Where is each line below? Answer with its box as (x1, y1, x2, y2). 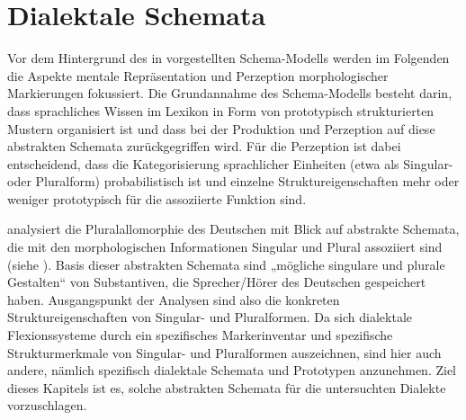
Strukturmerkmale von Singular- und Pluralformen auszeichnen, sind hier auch (7, 343, 442, 362)
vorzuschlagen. (7, 396, 87, 415)
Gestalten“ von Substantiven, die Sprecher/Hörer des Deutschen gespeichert (7, 273, 426, 291)
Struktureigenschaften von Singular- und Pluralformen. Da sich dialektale (7, 308, 412, 326)
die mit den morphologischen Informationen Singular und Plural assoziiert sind (7, 237, 443, 256)
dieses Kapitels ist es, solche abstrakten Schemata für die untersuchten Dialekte (7, 378, 446, 397)
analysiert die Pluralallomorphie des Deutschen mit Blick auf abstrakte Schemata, (7, 219, 460, 238)
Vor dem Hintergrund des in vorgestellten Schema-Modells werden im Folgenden (7, 49, 450, 67)
